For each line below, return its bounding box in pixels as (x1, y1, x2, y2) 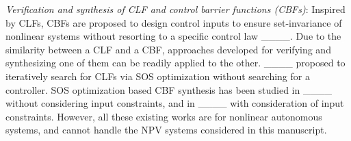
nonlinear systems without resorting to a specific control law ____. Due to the (5, 29, 341, 43)
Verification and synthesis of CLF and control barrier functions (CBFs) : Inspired (5, 2, 346, 16)
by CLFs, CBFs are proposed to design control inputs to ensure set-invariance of (5, 15, 342, 29)
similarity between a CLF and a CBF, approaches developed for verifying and (5, 42, 331, 56)
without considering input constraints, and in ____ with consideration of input (5, 96, 344, 110)
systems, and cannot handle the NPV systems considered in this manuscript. (5, 123, 327, 137)
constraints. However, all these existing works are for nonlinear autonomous (5, 109, 322, 123)
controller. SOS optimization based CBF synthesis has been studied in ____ (5, 82, 332, 97)
